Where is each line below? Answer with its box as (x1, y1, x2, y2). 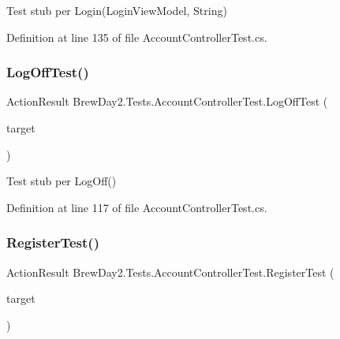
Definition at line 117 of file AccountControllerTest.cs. (6, 199, 267, 215)
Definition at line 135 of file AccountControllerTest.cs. (6, 28, 267, 45)
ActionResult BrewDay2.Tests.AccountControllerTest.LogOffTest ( (6, 93, 328, 110)
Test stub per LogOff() (6, 173, 117, 189)
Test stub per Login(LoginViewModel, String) (6, 2, 227, 18)
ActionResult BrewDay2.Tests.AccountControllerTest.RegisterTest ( (6, 263, 334, 280)
